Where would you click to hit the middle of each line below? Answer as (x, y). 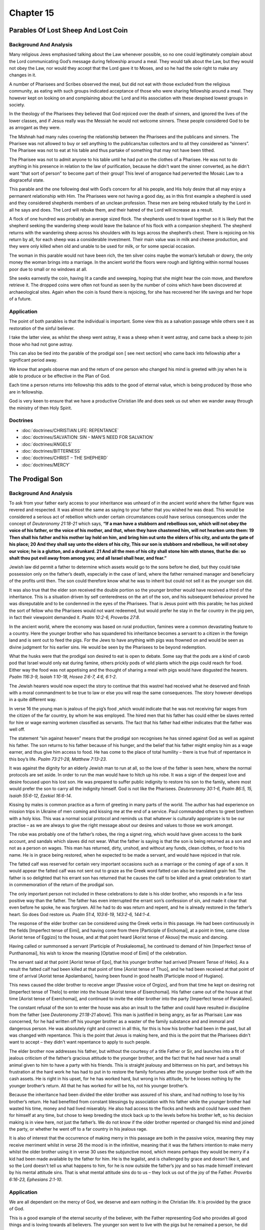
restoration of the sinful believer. (42, 328)
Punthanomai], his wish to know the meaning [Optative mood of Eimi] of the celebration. (98, 953)
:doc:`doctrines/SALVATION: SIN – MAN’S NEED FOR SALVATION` (88, 437)
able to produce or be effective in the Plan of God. (60, 376)
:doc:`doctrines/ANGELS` (47, 444)
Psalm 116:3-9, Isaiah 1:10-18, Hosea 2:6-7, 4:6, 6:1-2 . (63, 677)
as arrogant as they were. (35, 127)
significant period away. (33, 360)
